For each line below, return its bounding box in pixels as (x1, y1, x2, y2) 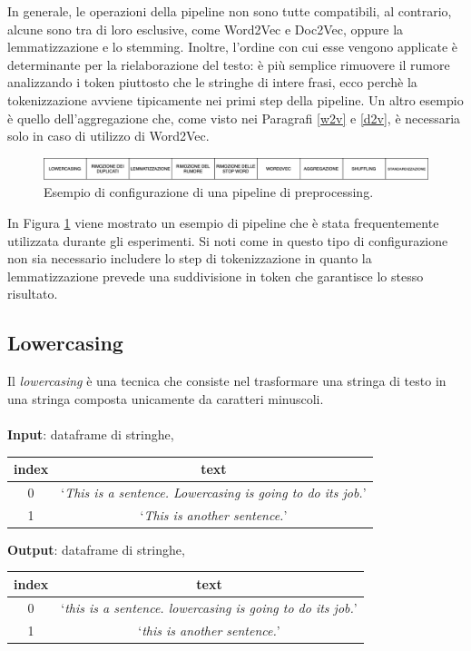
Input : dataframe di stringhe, (7, 424, 174, 443)
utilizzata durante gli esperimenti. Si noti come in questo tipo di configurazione (7, 231, 448, 250)
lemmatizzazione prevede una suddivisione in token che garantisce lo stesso (7, 266, 424, 285)
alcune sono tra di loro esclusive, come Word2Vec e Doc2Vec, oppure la (7, 19, 404, 38)
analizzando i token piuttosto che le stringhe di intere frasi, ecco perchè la (7, 73, 417, 92)
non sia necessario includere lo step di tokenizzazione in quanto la (7, 249, 372, 268)
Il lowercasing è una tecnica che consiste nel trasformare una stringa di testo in (7, 371, 446, 390)
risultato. (7, 284, 58, 303)
